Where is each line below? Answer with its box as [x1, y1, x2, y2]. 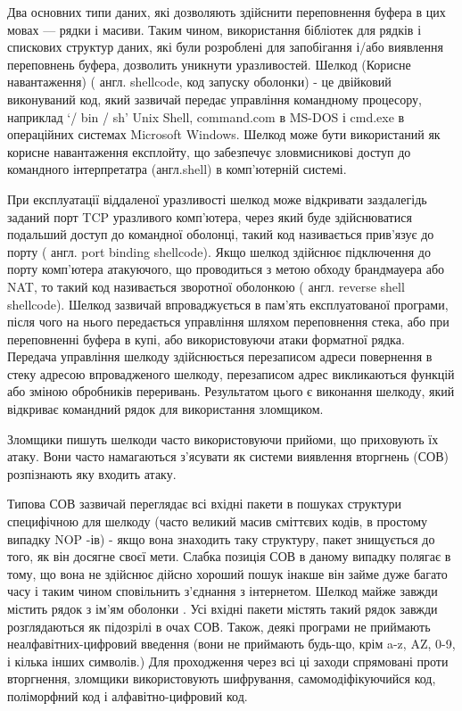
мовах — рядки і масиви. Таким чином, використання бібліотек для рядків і [7, 20, 422, 38]
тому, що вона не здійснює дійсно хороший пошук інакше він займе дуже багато [7, 564, 448, 583]
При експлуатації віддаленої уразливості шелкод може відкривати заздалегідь [7, 189, 427, 208]
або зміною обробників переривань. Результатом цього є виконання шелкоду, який [7, 382, 455, 401]
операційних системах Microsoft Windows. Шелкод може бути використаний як [7, 125, 441, 144]
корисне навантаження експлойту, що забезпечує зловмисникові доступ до [7, 142, 411, 161]
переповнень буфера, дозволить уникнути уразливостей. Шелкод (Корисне [7, 54, 411, 73]
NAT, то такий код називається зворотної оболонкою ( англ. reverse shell [7, 277, 405, 295]
